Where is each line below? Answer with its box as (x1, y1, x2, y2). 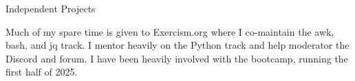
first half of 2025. (6, 65, 78, 79)
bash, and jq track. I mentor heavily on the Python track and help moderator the (6, 38, 349, 52)
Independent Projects (6, 1, 96, 15)
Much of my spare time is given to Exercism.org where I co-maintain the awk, (6, 24, 334, 38)
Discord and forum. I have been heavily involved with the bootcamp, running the (6, 51, 348, 65)
